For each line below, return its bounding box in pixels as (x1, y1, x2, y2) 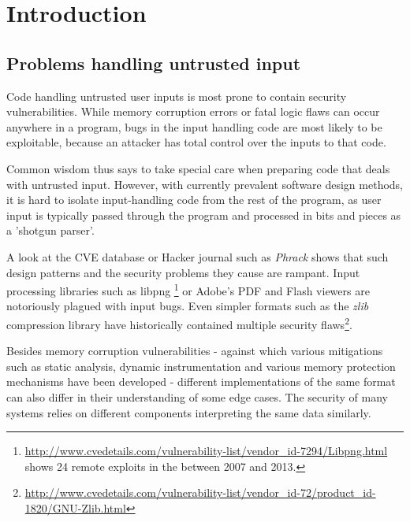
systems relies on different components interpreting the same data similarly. (6, 404, 371, 420)
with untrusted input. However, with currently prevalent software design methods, (6, 176, 404, 192)
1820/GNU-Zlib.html (24, 499, 126, 516)
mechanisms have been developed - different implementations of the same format (6, 373, 396, 390)
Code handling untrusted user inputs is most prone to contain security (6, 87, 347, 104)
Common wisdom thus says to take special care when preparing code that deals (6, 160, 390, 176)
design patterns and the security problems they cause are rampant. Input (6, 264, 360, 280)
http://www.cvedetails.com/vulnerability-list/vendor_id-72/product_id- (24, 484, 376, 501)
